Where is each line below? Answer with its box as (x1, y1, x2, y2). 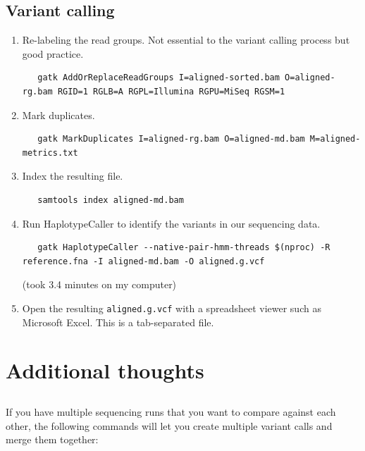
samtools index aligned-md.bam (37, 194, 184, 205)
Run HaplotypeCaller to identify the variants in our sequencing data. (22, 216, 321, 230)
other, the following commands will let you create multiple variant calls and (6, 418, 333, 433)
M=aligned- (309, 134, 361, 144)
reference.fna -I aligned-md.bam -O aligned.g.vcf (22, 256, 265, 266)
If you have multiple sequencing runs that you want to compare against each (6, 404, 336, 419)
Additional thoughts (6, 356, 204, 385)
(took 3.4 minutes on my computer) (22, 277, 177, 292)
